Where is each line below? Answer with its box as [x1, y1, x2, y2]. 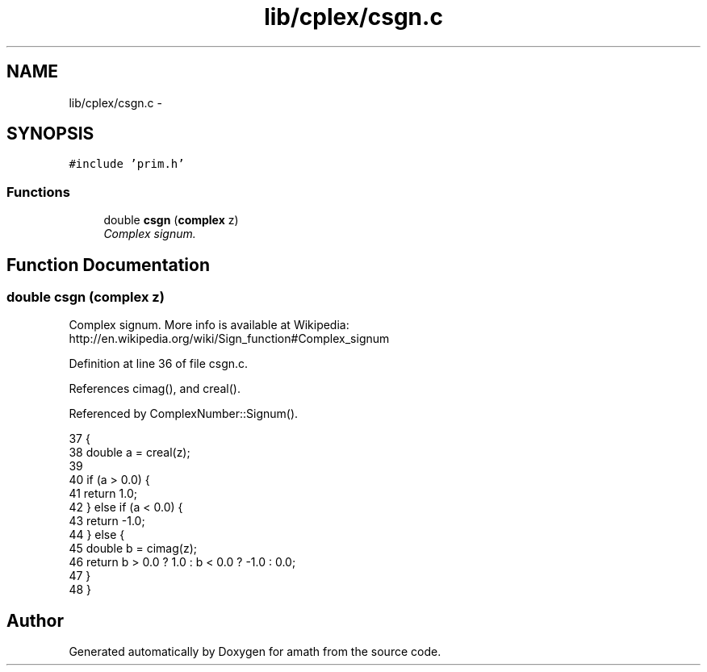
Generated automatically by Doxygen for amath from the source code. [69, 645, 441, 659]
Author [6, 610, 64, 631]
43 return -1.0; [69, 514, 145, 528]
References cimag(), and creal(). [69, 382, 241, 396]
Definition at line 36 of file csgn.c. [69, 357, 249, 371]
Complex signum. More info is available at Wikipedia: [69, 318, 349, 332]
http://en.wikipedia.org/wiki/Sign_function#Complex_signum [69, 332, 390, 346]
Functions [6, 183, 70, 200]
